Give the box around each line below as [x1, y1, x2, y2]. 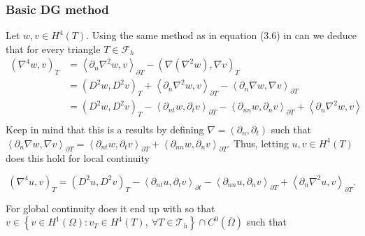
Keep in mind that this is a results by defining [6, 121, 204, 136]
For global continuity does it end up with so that [6, 200, 215, 215]
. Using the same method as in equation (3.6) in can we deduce [86, 28, 357, 43]
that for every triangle [6, 41, 101, 56]
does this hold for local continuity [6, 151, 150, 165]
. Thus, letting [227, 135, 289, 150]
